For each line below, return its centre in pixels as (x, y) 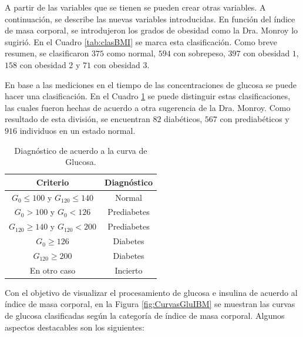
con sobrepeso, (199, 53)
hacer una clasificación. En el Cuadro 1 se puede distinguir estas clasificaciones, (148, 96)
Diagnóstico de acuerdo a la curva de (81, 150)
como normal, (131, 53)
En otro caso (53, 270)
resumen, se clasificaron (47, 53)
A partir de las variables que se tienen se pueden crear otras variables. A (135, 7)
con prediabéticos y (255, 119)
